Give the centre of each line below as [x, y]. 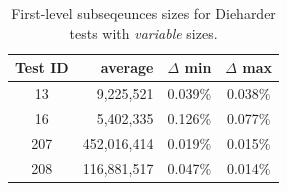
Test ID [42, 67]
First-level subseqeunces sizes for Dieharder [143, 13]
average [127, 67]
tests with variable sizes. [143, 32]
